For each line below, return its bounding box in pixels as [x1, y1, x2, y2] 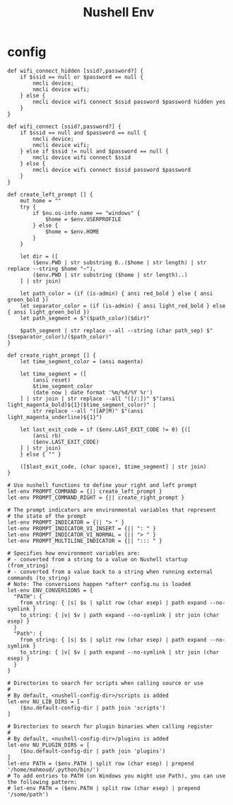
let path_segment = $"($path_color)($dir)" [20, 315, 150, 322]
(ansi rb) [32, 432, 61, 439]
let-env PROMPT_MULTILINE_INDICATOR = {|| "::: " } [7, 537, 162, 544]
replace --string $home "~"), [7, 265, 97, 272]
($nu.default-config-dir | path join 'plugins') [20, 747, 166, 755]
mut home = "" [20, 197, 61, 204]
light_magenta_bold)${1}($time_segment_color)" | [7, 401, 157, 409]
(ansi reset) [32, 376, 71, 384]
